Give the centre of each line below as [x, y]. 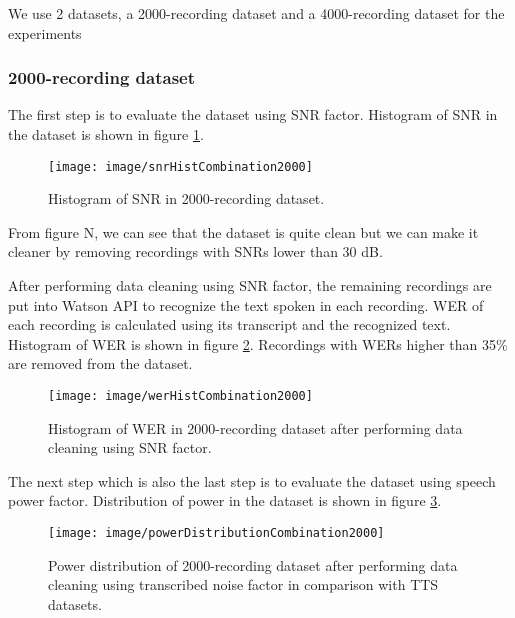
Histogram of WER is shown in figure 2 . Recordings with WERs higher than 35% [258, 343]
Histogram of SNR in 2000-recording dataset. [186, 198]
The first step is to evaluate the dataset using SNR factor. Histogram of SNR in [253, 114]
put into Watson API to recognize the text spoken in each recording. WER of [246, 304]
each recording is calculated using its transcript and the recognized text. [229, 324]
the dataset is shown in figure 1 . [106, 134]
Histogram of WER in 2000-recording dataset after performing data [255, 427]
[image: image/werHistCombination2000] [180, 396]
